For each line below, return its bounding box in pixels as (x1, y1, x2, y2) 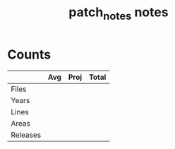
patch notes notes (68, 4, 169, 23)
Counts (7, 47, 52, 62)
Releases (11, 130, 41, 140)
